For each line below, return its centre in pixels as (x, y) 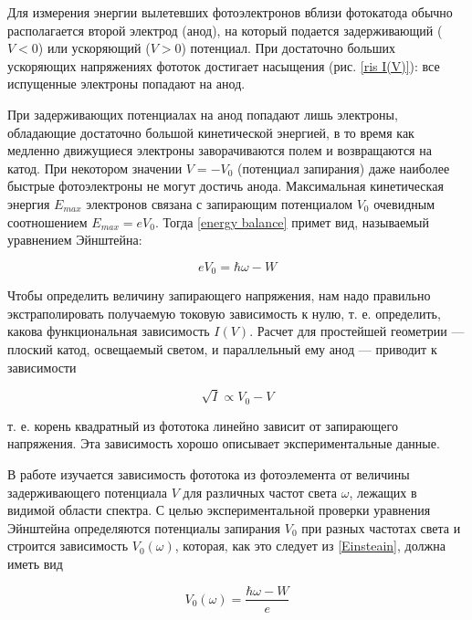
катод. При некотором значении (95, 168)
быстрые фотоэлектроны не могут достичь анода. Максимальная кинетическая (226, 186)
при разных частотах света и (381, 527)
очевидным (404, 203)
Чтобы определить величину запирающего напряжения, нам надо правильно (219, 295)
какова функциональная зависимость (109, 331)
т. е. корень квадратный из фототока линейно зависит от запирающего (203, 425)
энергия (29, 203)
